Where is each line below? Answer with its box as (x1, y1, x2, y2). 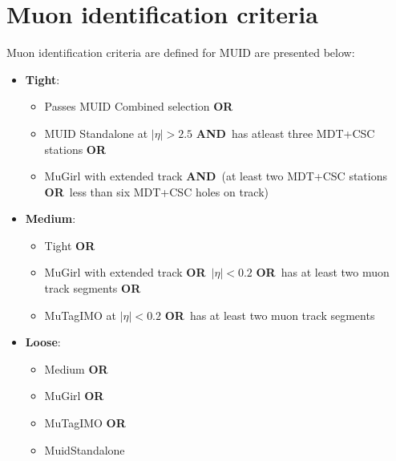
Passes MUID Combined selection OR (44, 98, 233, 115)
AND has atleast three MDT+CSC (196, 124, 375, 141)
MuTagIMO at (44, 306, 117, 323)
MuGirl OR (44, 387, 104, 404)
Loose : (25, 334, 61, 350)
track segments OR (44, 280, 141, 297)
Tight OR (44, 237, 95, 253)
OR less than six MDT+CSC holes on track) (44, 183, 269, 200)
